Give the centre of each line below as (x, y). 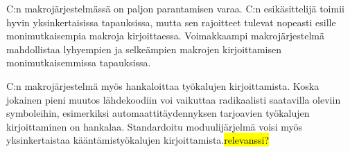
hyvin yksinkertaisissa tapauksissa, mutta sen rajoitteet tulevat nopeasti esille (171, 22)
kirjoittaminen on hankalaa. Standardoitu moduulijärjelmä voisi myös (154, 126)
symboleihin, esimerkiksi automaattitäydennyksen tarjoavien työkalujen (158, 113)
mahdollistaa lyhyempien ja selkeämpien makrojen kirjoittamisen (144, 49)
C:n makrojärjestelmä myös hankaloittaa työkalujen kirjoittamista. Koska (163, 85)
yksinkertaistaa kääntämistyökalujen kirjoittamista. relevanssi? (138, 140)
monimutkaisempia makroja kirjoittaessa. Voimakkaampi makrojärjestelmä (165, 36)
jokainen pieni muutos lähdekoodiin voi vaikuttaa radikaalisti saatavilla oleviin (174, 99)
